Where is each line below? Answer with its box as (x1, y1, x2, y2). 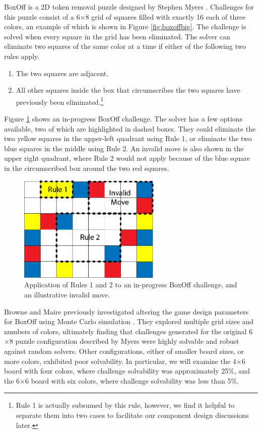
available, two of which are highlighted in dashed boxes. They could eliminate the (4, 123, 256, 134)
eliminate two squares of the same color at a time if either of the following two (4, 41, 246, 51)
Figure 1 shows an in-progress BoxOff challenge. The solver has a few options (4, 113, 243, 123)
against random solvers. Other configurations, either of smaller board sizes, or (4, 345, 244, 356)
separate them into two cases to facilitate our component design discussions (16, 409, 249, 420)
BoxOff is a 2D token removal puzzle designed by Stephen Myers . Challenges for (4, 2, 254, 12)
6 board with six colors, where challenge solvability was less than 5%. (25, 375, 239, 386)
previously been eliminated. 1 (16, 95, 104, 107)
